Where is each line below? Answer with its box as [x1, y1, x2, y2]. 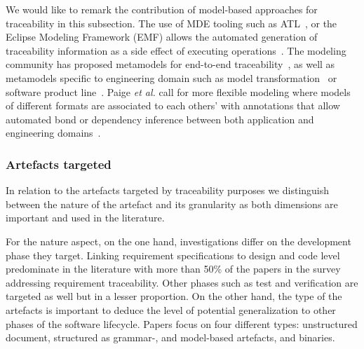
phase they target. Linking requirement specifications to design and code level [6, 247, 340, 262]
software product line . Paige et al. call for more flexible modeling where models [6, 84, 351, 99]
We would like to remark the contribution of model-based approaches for [6, 2, 318, 16]
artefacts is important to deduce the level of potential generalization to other [6, 302, 336, 317]
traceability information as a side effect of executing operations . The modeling [6, 43, 346, 57]
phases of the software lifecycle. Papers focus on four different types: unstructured [6, 316, 358, 331]
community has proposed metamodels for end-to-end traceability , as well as [6, 57, 335, 71]
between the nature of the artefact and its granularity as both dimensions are [6, 196, 338, 211]
